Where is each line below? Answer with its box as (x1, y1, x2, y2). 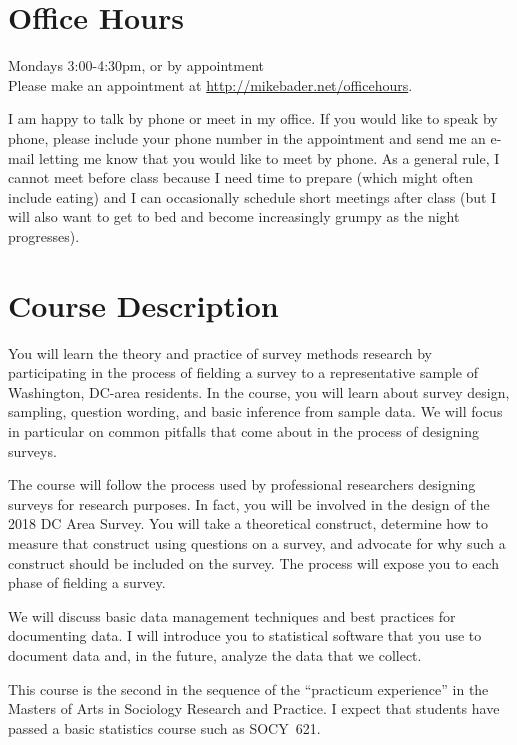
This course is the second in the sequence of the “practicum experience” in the (8, 678, 489, 699)
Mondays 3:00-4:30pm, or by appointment (8, 55, 265, 76)
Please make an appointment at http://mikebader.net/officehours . (8, 74, 413, 95)
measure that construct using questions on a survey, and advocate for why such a (8, 532, 506, 553)
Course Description (8, 284, 279, 325)
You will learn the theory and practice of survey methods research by (8, 342, 432, 363)
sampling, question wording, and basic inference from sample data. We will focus (8, 401, 503, 422)
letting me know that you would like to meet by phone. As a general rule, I (39, 147, 500, 168)
